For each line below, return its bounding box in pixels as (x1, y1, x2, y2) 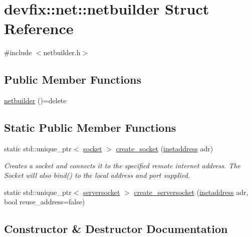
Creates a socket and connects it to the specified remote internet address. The (4, 160, 240, 170)
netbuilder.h (43, 47, 81, 58)
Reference (4, 18, 74, 39)
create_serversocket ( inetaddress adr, (134, 186, 248, 197)
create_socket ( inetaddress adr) (116, 143, 213, 153)
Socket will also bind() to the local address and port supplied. (4, 170, 190, 180)
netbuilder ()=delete (4, 95, 67, 106)
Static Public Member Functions (4, 120, 176, 135)
